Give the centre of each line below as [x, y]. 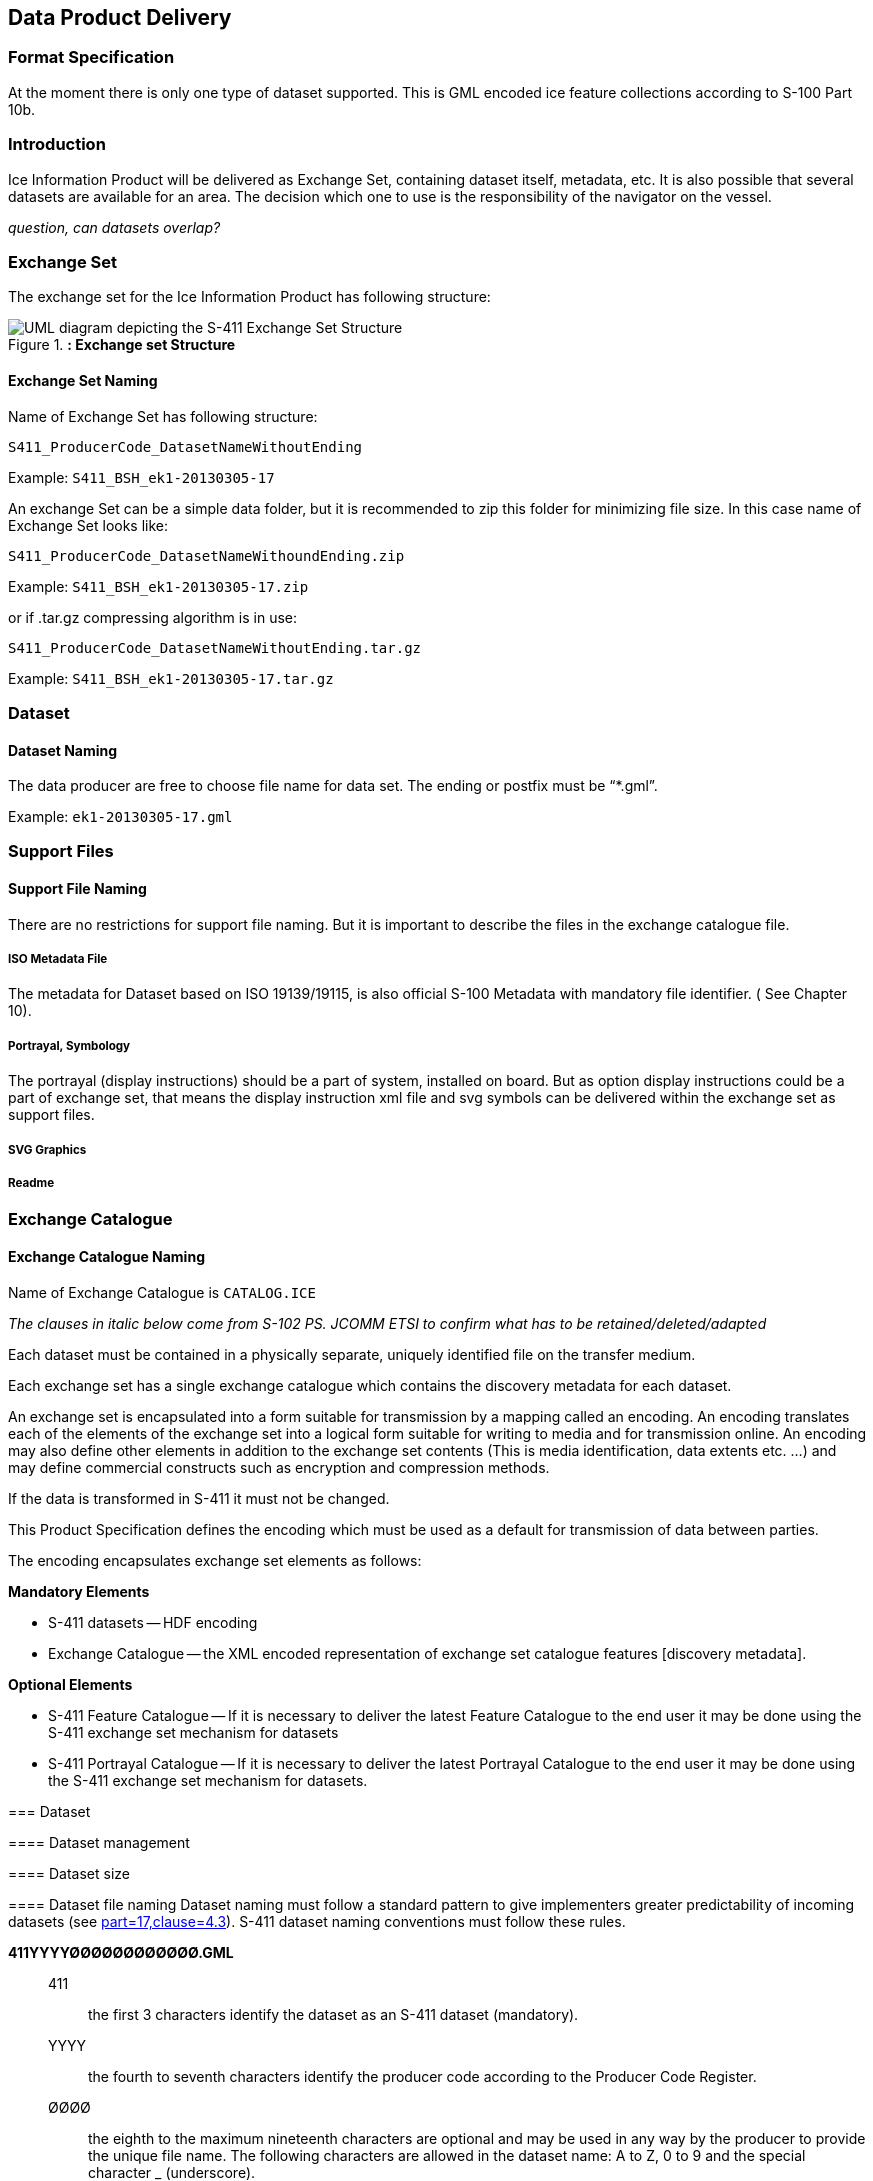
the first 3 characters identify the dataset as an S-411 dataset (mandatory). [333, 2014]
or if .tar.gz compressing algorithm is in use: [153, 617]
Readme [31, 1183]
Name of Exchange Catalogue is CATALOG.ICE [162, 1292]
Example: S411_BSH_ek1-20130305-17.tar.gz [171, 678]
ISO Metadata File [58, 959]
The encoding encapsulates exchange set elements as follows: [215, 1560]
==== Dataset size [69, 1873]
